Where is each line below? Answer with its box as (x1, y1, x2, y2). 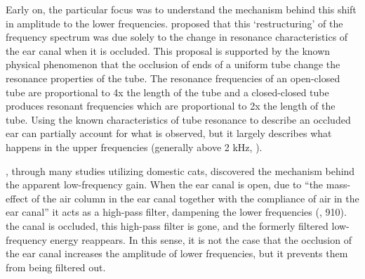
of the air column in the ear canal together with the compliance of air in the (31, 190, 359, 205)
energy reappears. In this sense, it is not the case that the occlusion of (50, 232, 352, 247)
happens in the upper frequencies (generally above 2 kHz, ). (6, 139, 263, 154)
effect (6, 190, 29, 205)
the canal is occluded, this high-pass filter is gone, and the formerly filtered (6, 218, 328, 233)
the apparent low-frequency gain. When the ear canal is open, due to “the (6, 177, 324, 192)
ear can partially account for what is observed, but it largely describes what (6, 126, 332, 141)
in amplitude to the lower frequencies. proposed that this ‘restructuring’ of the (6, 15, 343, 30)
